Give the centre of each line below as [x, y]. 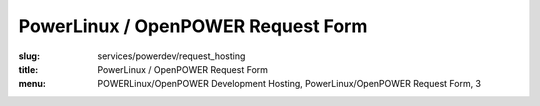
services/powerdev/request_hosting [171, 56]
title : [28, 69]
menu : [32, 84]
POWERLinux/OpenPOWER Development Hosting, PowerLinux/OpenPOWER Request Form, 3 [289, 84]
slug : [29, 56]
